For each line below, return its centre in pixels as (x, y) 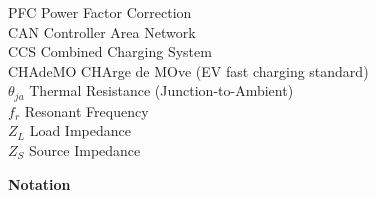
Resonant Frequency (86, 110)
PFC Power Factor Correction (100, 12)
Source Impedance (85, 150)
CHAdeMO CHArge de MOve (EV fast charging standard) (188, 70)
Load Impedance (80, 130)
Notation (39, 183)
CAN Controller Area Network (102, 31)
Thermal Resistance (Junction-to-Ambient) (161, 90)
